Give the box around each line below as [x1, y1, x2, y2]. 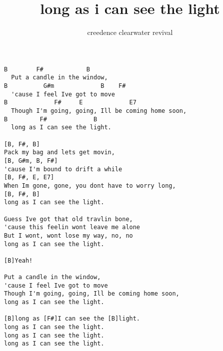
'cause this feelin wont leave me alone [4, 224, 140, 231]
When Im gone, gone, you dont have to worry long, [4, 182, 176, 189]
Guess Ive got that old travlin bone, [4, 215, 133, 223]
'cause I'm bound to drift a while [4, 165, 122, 173]
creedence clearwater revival [87, 27, 173, 37]
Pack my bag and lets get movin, [4, 149, 115, 156]
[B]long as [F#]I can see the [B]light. [4, 315, 140, 323]
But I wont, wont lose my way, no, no [4, 232, 133, 239]
